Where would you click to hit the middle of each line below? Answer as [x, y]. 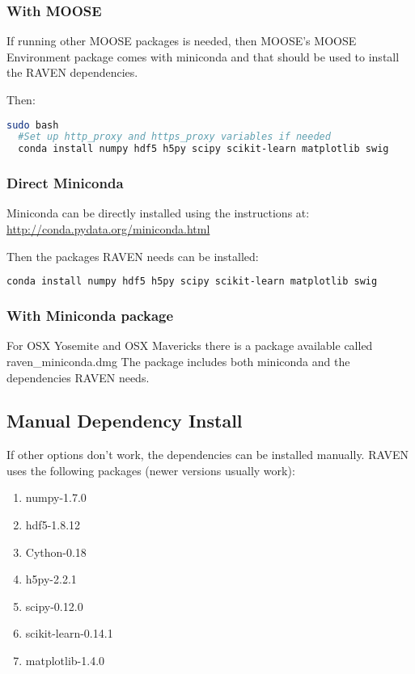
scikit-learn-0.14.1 [69, 633]
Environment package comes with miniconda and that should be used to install [203, 56]
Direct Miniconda [65, 183]
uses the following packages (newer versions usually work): [151, 470]
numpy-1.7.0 [56, 497]
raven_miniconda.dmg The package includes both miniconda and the [178, 361]
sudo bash [33, 125]
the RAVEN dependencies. [72, 72]
